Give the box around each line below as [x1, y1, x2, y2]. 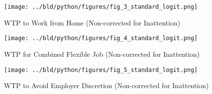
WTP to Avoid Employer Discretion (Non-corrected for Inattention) [4, 80, 209, 91]
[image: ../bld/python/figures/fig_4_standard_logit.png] [4, 35, 198, 42]
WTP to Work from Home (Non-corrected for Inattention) [4, 17, 181, 27]
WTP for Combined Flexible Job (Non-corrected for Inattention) [4, 48, 200, 59]
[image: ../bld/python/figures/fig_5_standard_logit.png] [4, 66, 198, 73]
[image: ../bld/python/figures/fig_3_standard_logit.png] [4, 3, 198, 10]
